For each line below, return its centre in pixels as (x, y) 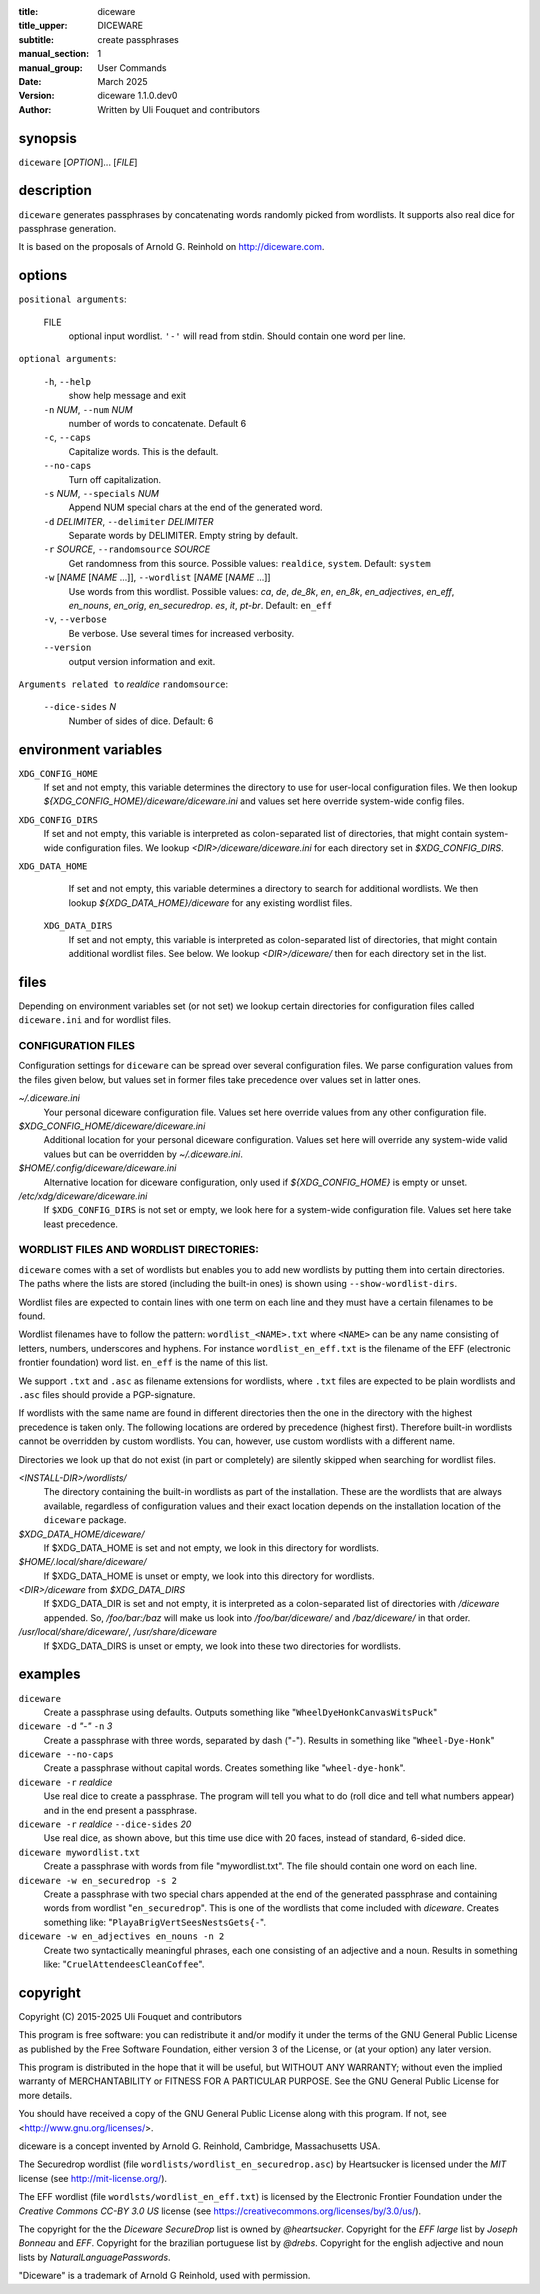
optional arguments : (67, 359)
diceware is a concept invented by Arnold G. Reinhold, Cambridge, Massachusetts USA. (199, 2146)
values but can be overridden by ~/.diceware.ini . (143, 1154)
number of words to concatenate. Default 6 (157, 423)
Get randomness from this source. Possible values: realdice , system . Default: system (249, 563)
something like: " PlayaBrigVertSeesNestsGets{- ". (155, 1922)
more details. (45, 2095)
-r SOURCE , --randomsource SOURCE (127, 549)
